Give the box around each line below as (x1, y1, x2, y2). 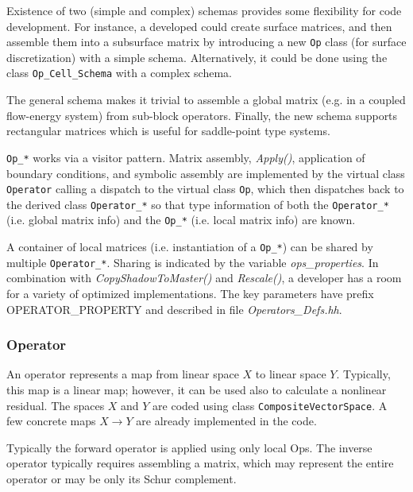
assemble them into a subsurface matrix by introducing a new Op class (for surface (6, 33, 407, 50)
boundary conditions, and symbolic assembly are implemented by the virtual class (6, 165, 405, 181)
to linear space (255, 366, 326, 382)
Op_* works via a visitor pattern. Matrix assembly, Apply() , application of (6, 149, 365, 165)
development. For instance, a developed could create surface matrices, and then (6, 17, 392, 34)
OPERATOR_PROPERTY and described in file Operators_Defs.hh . (6, 300, 342, 317)
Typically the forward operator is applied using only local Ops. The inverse (6, 439, 372, 455)
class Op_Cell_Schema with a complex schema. (6, 64, 232, 81)
